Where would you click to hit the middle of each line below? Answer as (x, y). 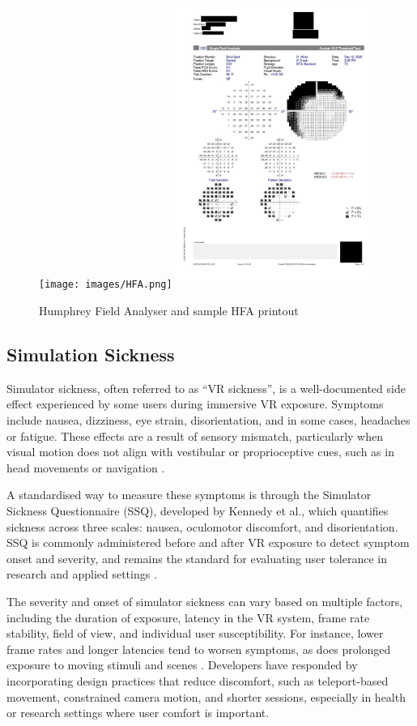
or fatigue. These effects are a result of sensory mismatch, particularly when (195, 436)
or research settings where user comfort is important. (138, 713)
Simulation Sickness (91, 354)
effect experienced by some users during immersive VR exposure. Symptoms (195, 404)
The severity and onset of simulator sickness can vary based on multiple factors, (205, 602)
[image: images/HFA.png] (106, 285)
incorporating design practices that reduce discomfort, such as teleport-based (198, 680)
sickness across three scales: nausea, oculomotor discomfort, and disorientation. (202, 526)
